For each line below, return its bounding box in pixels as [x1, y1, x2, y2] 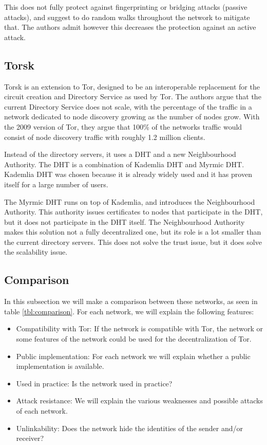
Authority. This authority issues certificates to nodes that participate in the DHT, [4, 206, 263, 217]
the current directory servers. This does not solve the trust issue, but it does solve [4, 236, 262, 247]
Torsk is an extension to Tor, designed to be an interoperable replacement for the [4, 81, 260, 92]
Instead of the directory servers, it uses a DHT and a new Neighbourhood [4, 149, 236, 159]
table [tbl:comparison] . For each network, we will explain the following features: [4, 306, 254, 316]
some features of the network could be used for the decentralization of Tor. [16, 333, 252, 344]
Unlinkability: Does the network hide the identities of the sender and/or [16, 422, 243, 433]
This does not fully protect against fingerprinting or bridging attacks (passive [4, 2, 247, 12]
